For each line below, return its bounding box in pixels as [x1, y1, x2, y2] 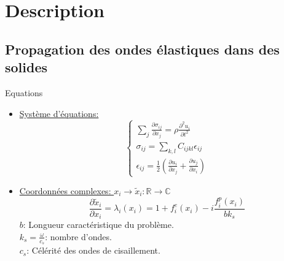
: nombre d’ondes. [45, 230, 112, 243]
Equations [5, 86, 43, 99]
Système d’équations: [19, 107, 99, 119]
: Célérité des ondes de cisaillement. [26, 244, 160, 257]
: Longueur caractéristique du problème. [23, 218, 174, 231]
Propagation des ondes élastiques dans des [5, 39, 280, 58]
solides [5, 58, 48, 77]
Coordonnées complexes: [19, 184, 111, 197]
